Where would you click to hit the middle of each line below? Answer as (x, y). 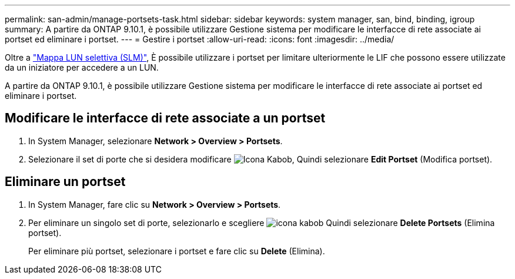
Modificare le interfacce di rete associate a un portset (165, 118)
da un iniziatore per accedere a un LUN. (82, 67)
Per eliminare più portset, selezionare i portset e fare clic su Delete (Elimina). (177, 251)
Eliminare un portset (65, 182)
